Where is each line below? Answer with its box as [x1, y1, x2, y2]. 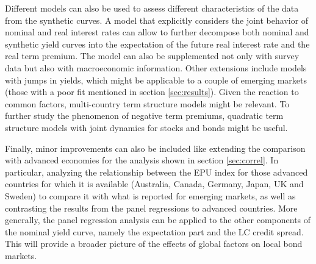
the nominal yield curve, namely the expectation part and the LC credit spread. [5, 225, 304, 238]
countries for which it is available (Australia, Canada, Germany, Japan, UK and [5, 177, 304, 190]
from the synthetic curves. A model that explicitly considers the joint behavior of [5, 13, 309, 26]
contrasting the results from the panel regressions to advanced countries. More [5, 201, 298, 214]
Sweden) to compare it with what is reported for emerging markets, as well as [5, 189, 296, 202]
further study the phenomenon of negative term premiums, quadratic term [5, 109, 284, 122]
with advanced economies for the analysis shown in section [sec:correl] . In [5, 154, 279, 166]
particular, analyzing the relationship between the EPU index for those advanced [5, 165, 308, 178]
